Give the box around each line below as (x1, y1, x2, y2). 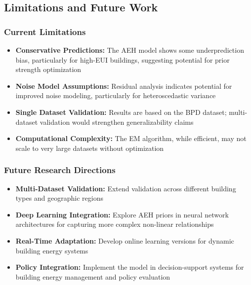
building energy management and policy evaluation (15, 271, 170, 282)
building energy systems (15, 245, 88, 255)
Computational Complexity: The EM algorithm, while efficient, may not (15, 133, 247, 143)
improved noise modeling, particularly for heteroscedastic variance (15, 90, 216, 101)
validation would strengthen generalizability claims (40, 116, 194, 127)
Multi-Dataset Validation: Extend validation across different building (15, 183, 236, 193)
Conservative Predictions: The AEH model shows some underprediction (15, 45, 244, 55)
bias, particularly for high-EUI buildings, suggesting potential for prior (15, 54, 230, 65)
